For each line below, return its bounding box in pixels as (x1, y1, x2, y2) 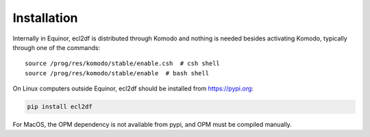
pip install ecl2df (27, 103, 92, 111)
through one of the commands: (12, 43, 101, 51)
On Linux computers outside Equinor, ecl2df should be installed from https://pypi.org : (12, 84, 254, 92)
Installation (12, 10, 78, 25)
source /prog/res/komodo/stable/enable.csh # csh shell (25, 60, 221, 68)
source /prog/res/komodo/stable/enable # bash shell (25, 69, 209, 77)
